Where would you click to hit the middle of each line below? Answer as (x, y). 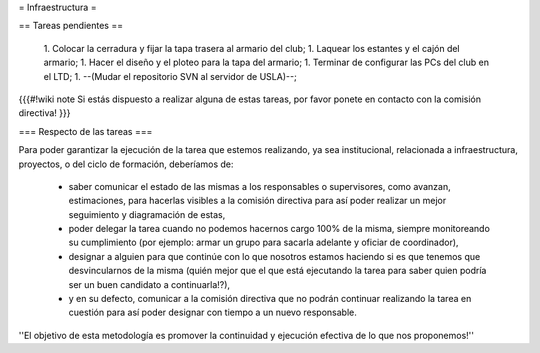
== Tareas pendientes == (71, 26)
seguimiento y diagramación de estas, (147, 214)
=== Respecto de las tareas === (85, 131)
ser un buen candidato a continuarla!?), (149, 284)
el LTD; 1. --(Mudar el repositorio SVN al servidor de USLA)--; (170, 76)
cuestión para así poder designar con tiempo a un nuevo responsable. (212, 312)
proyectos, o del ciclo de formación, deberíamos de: (126, 164)
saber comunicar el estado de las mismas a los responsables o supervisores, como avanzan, (259, 186)
